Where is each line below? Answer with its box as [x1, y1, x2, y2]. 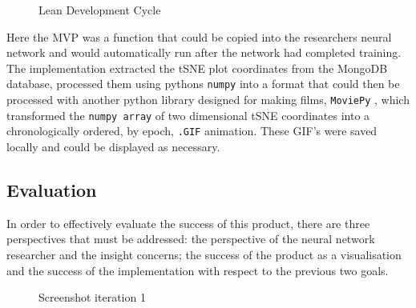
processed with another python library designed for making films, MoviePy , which [6, 91, 410, 108]
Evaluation [6, 177, 97, 202]
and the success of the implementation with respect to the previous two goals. [6, 262, 389, 278]
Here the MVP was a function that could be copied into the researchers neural [6, 28, 392, 45]
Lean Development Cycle [38, 2, 161, 18]
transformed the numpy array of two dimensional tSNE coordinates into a [6, 106, 370, 123]
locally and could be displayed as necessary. [6, 138, 220, 154]
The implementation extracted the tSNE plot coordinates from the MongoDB [6, 59, 388, 76]
